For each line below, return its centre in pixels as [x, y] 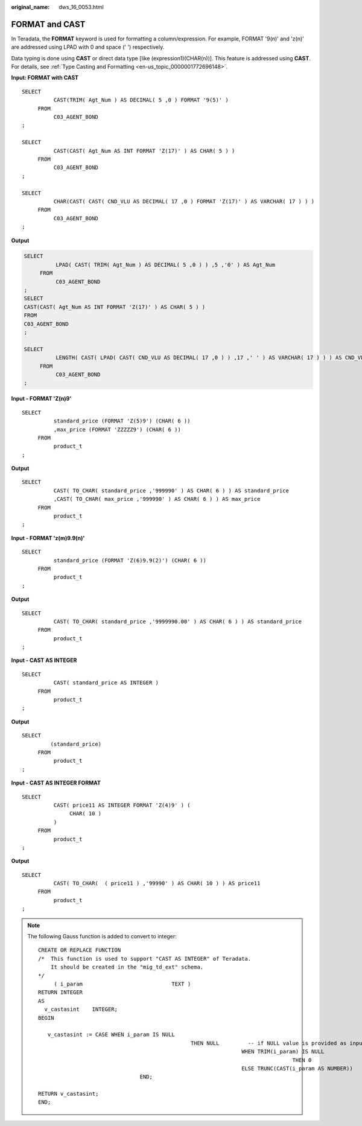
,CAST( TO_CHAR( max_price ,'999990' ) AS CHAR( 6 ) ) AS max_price [157, 499]
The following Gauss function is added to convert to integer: [102, 937]
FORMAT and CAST [48, 24]
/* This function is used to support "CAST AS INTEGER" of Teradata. [145, 959]
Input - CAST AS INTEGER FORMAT [56, 783]
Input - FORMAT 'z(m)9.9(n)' [48, 538]
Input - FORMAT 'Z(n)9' [41, 399]
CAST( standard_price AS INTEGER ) [106, 683]
